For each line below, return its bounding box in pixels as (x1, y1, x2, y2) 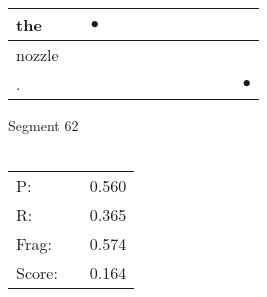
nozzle (16, 43, 59, 66)
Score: (16, 261, 58, 285)
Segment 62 (8, 115, 79, 135)
